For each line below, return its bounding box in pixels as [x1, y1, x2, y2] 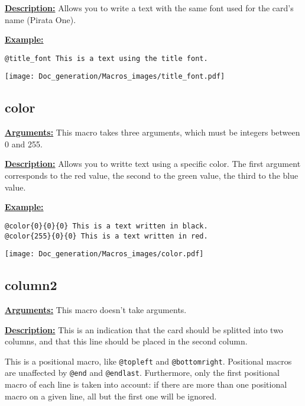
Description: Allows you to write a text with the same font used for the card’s [5, 2, 294, 14]
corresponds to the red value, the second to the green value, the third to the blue [5, 169, 298, 182]
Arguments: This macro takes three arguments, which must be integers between [5, 126, 300, 138]
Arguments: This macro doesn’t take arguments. [5, 304, 187, 316]
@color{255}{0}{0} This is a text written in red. [5, 231, 208, 240]
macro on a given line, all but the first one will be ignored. [5, 389, 217, 402]
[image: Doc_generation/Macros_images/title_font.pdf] [5, 72, 225, 81]
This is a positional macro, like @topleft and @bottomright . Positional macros [5, 355, 292, 367]
